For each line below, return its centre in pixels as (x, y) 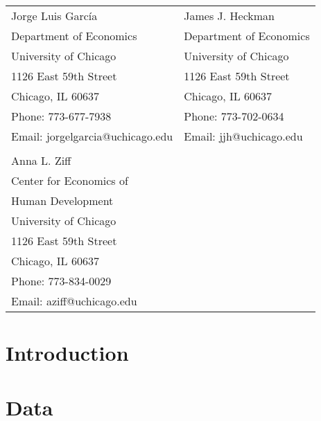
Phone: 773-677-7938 (61, 116)
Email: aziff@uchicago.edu (74, 301)
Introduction (67, 353)
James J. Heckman (229, 16)
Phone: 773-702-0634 (234, 116)
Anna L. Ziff (41, 160)
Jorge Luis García (54, 16)
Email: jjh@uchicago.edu (243, 136)
